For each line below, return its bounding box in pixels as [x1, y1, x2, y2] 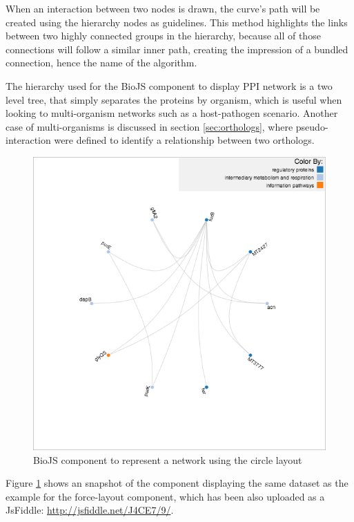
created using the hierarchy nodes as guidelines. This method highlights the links [6, 15, 348, 29]
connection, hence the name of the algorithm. [6, 55, 197, 70]
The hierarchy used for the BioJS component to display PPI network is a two [6, 78, 333, 93]
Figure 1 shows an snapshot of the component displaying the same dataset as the [6, 476, 348, 490]
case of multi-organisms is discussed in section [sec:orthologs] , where [6, 119, 293, 133]
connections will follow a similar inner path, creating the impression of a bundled [6, 41, 348, 56]
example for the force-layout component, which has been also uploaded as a [6, 489, 325, 503]
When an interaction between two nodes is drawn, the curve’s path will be [6, 1, 320, 15]
